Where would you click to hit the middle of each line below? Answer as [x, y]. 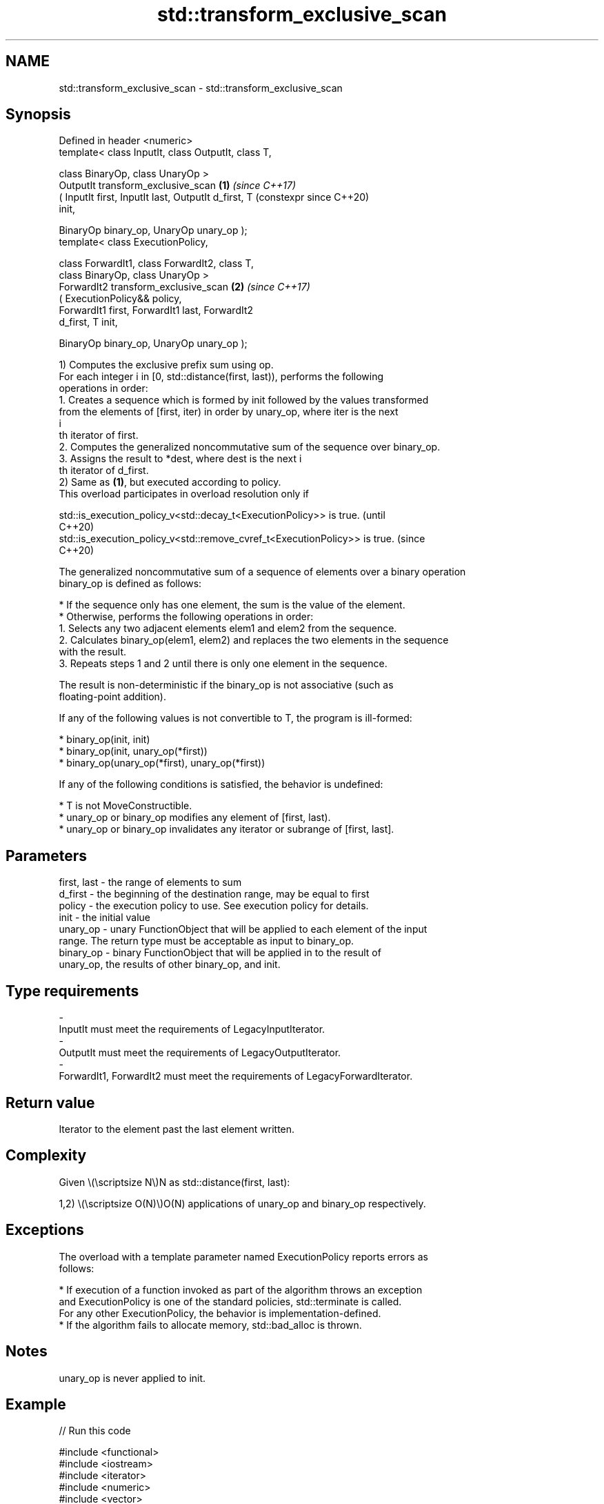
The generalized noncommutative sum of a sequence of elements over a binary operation [262, 572]
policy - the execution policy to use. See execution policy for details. [214, 906]
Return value [50, 1102]
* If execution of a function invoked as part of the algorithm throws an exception [241, 1289]
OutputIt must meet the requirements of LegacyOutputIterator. [200, 1053]
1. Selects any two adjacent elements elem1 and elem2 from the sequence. [228, 629]
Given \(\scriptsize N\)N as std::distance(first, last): [174, 1182]
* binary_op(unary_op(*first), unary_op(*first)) [162, 763]
